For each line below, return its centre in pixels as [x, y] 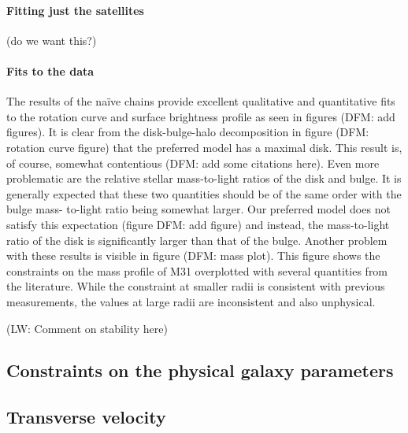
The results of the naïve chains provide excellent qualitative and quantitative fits [201, 101]
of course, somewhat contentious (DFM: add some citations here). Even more [193, 163]
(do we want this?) [52, 40]
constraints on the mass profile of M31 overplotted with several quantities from [197, 270]
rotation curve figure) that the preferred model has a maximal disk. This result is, [204, 147]
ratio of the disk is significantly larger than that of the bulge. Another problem [197, 240]
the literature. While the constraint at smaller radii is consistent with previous [196, 286]
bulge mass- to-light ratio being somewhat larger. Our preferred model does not [198, 209]
